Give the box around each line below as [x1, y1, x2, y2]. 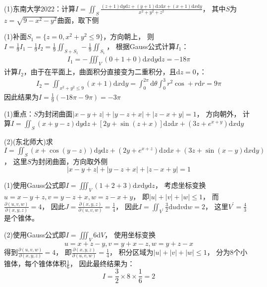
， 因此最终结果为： [69, 258, 135, 269]
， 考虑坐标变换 [155, 180, 206, 190]
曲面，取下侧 [57, 14, 99, 25]
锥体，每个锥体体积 [4, 258, 66, 269]
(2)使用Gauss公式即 [4, 229, 66, 239]
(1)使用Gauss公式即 [4, 180, 66, 190]
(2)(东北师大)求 [4, 136, 53, 147]
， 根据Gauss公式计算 [107, 41, 176, 52]
